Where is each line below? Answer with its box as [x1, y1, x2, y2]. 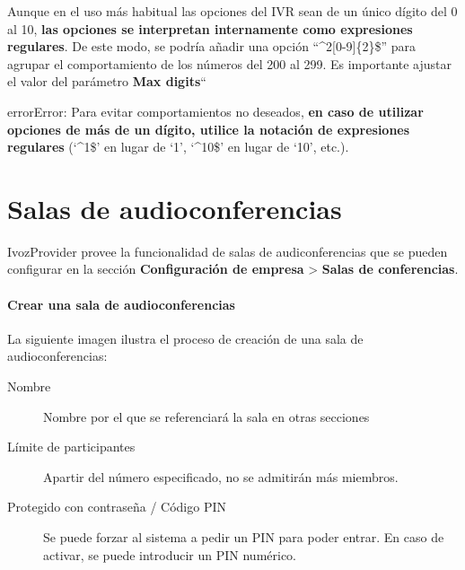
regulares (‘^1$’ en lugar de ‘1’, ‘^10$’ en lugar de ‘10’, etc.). [7, 137, 349, 156]
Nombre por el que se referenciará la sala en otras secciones [43, 407, 370, 425]
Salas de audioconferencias [7, 189, 342, 226]
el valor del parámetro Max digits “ [7, 72, 206, 91]
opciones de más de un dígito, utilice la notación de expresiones [7, 119, 410, 138]
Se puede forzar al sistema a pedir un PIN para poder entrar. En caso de [43, 528, 444, 547]
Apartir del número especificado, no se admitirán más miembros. [43, 467, 399, 486]
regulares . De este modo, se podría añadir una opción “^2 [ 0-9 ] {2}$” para [7, 37, 417, 56]
